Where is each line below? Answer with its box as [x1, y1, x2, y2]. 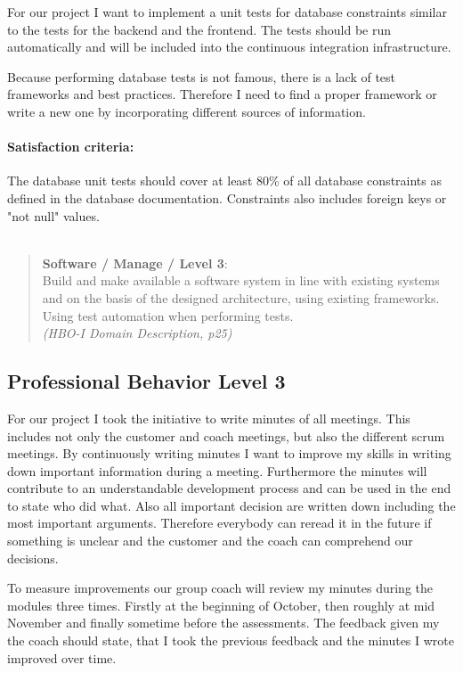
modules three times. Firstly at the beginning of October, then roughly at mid [7, 595, 435, 614]
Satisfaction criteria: [7, 137, 134, 156]
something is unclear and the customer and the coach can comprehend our [7, 531, 413, 550]
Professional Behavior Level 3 [7, 367, 286, 395]
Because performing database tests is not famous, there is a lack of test [7, 67, 396, 86]
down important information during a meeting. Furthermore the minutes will [7, 461, 427, 480]
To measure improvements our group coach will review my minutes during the [7, 579, 433, 597]
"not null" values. [7, 206, 100, 225]
